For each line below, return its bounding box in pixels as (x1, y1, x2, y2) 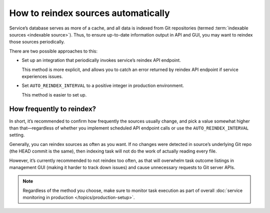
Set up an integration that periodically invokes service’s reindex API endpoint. (21, 57, 181, 63)
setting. (9, 132, 25, 138)
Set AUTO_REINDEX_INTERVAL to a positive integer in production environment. (21, 82, 184, 88)
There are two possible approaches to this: (9, 48, 97, 54)
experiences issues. (21, 73, 63, 79)
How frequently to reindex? (9, 105, 96, 113)
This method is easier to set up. (21, 91, 87, 97)
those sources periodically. (9, 39, 65, 45)
